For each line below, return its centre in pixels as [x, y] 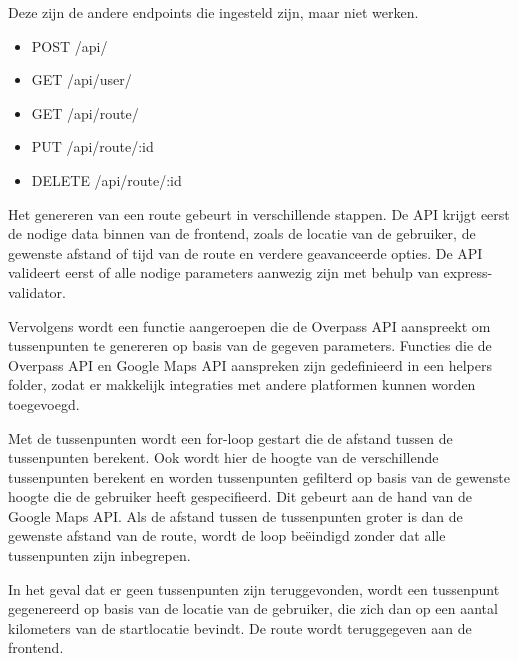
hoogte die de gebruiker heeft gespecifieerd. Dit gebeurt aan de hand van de [240, 496]
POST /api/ [69, 45]
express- [468, 272]
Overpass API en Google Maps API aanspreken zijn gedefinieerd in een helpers [250, 364]
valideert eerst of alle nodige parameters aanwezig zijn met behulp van [223, 272]
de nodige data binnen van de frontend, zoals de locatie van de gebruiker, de [242, 233]
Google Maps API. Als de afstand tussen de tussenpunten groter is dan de [235, 515]
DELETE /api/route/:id [106, 179]
